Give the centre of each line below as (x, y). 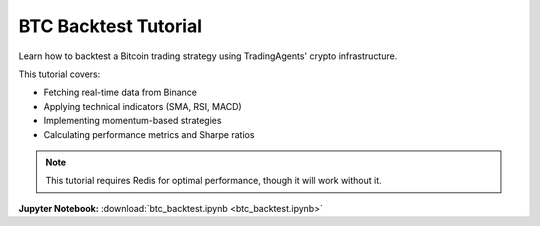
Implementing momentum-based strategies (132, 121)
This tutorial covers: (59, 74)
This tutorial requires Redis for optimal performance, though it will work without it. (213, 181)
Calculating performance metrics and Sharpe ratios (149, 134)
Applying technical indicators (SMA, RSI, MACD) (142, 106)
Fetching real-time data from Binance (120, 92)
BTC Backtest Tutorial (110, 26)
